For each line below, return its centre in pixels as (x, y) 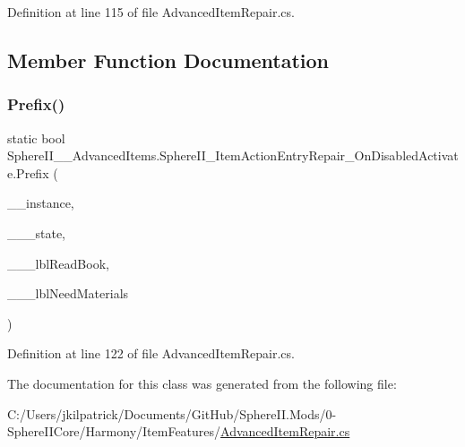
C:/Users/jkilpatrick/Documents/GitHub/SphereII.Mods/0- (172, 413)
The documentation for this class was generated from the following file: (202, 383)
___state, (37, 232)
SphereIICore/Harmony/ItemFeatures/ (114, 431)
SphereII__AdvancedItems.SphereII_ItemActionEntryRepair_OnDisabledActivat (233, 155)
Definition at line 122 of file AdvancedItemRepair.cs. (151, 353)
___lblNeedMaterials (68, 293)
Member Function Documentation (168, 60)
